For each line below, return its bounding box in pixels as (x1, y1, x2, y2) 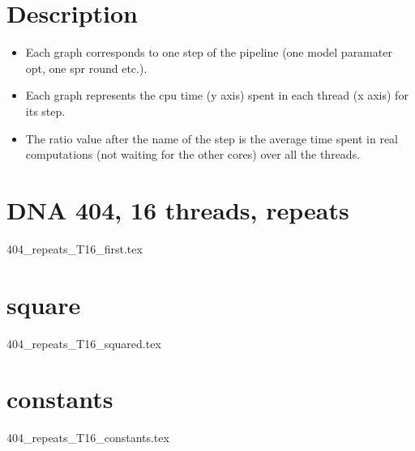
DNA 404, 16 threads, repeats (6, 193, 349, 226)
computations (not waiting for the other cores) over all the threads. (25, 146, 361, 163)
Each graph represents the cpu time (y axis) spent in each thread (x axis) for (25, 87, 409, 104)
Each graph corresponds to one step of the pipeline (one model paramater (25, 44, 392, 61)
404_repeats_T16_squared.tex (6, 334, 161, 351)
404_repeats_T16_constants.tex (6, 429, 169, 446)
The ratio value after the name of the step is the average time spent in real (25, 130, 399, 147)
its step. (25, 102, 66, 119)
